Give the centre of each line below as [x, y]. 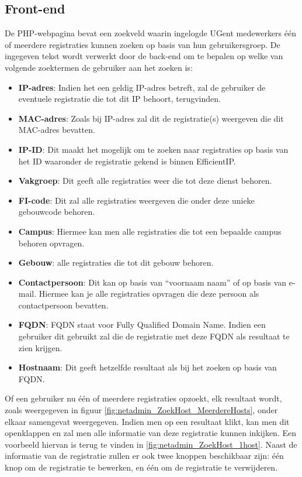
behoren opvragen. [51, 243]
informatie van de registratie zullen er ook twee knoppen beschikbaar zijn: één [144, 456]
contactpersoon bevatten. [63, 305]
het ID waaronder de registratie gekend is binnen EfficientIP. [127, 161]
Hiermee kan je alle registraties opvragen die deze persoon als [149, 294]
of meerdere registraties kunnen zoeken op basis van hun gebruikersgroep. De [143, 44]
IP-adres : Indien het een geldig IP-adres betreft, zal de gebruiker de [142, 87]
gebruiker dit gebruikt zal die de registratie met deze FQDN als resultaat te [154, 336]
